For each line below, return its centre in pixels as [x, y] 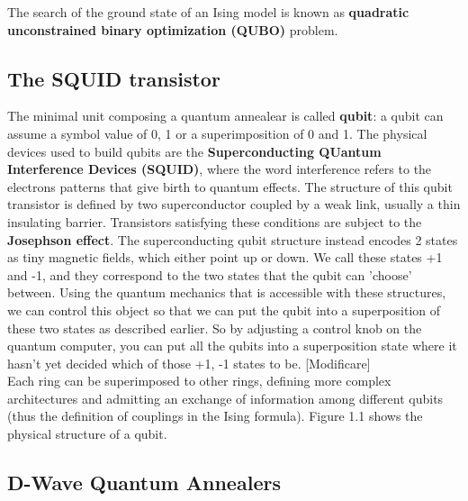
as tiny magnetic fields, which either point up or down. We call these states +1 [225, 257]
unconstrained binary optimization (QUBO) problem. [173, 29]
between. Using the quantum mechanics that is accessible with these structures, [227, 292]
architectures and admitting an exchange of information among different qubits [225, 398]
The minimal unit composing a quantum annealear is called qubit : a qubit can [225, 116]
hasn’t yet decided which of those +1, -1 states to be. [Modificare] [189, 363]
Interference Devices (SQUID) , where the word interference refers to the [220, 169]
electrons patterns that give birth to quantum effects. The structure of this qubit [230, 186]
